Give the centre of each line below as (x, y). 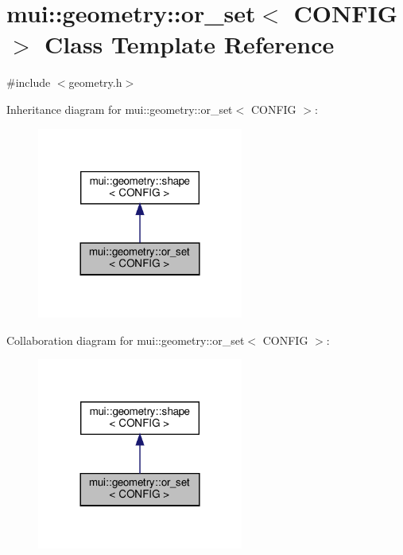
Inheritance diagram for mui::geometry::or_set (120, 109)
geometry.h (95, 82)
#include (29, 82)
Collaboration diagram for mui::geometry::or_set (126, 340)
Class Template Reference (190, 44)
